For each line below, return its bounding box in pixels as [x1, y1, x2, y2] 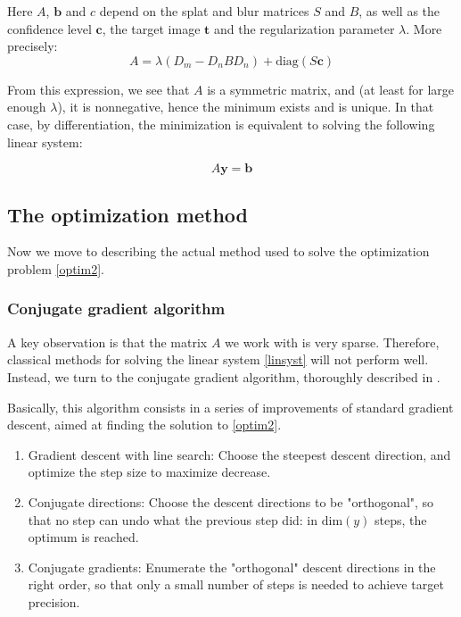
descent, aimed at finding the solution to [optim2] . [7, 415, 282, 434]
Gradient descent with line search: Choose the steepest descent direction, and [28, 445, 451, 463]
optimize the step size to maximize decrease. [28, 463, 271, 481]
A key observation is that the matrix [7, 332, 208, 351]
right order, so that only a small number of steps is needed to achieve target [28, 575, 444, 594]
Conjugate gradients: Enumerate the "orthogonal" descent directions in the [28, 557, 436, 576]
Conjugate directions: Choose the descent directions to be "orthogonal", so [28, 492, 434, 511]
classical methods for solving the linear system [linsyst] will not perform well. [7, 350, 429, 369]
